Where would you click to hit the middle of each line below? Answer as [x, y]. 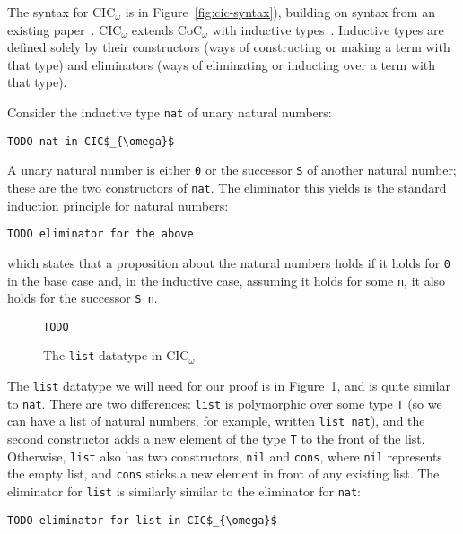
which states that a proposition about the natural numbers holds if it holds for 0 [229, 262]
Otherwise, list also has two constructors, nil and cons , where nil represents [225, 456]
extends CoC [167, 29]
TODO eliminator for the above [100, 234]
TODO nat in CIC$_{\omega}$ [91, 141]
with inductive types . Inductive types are [328, 29]
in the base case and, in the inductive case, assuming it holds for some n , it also [227, 280]
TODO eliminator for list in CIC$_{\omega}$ [142, 520]
